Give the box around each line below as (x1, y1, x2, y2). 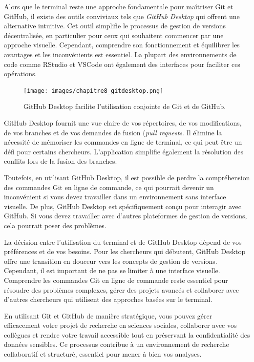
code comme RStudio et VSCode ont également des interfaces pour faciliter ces (4, 59, 240, 69)
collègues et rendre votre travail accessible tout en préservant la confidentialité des (4, 329, 250, 340)
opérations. (4, 68, 37, 79)
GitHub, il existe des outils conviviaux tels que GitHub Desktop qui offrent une (4, 11, 240, 21)
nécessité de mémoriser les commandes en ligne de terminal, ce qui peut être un (4, 137, 242, 147)
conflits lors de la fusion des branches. (4, 156, 117, 166)
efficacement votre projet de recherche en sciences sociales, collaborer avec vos (4, 320, 237, 330)
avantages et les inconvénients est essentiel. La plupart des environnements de (4, 49, 236, 59)
